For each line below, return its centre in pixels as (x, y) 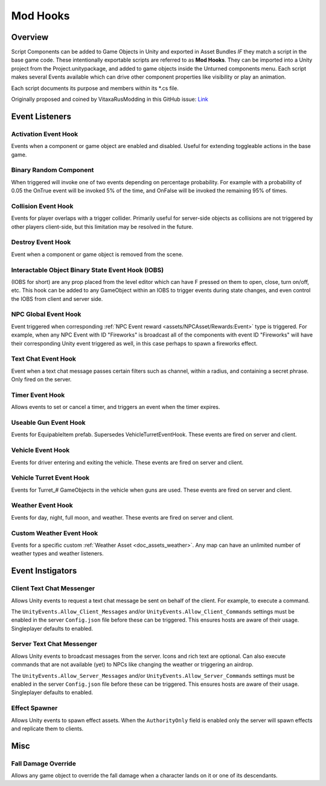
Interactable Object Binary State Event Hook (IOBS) (88, 270)
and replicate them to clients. (47, 729)
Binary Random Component (53, 170)
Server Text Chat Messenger (54, 644)
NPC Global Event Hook (46, 314)
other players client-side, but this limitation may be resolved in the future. (102, 227)
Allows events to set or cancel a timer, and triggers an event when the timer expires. (116, 407)
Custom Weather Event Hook (55, 533)
